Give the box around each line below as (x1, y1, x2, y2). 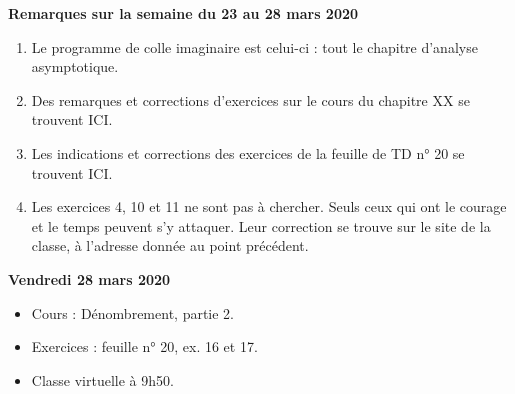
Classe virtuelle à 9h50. (31, 369, 174, 390)
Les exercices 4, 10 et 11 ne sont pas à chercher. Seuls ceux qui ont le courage (31, 196, 507, 217)
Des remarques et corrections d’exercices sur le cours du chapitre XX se (31, 89, 470, 110)
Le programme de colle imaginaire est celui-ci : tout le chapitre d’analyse (31, 36, 478, 57)
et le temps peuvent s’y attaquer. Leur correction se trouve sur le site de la (31, 215, 491, 236)
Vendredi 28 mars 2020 (8, 268, 171, 289)
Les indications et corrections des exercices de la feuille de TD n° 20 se (31, 142, 465, 163)
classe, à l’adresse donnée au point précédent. (31, 235, 309, 256)
